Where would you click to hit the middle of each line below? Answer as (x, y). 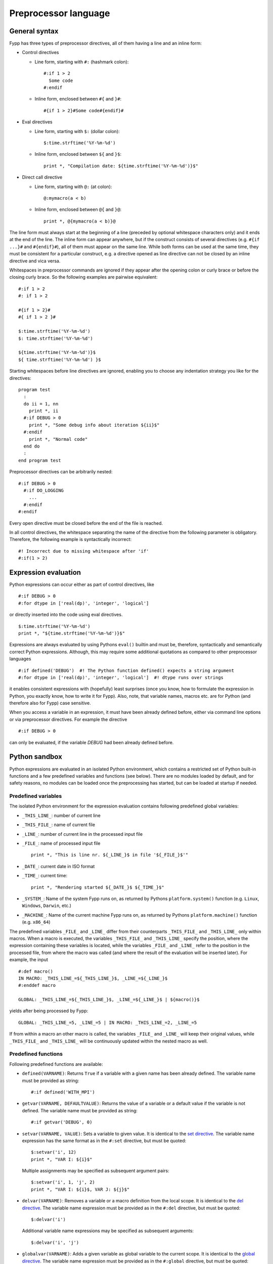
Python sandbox (36, 757)
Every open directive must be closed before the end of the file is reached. (86, 523)
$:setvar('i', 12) (54, 1152)
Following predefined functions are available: (56, 1064)
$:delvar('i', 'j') (55, 1242)
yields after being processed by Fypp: (49, 1011)
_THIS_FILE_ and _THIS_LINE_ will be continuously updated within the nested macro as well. (109, 1041)
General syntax (34, 31)
